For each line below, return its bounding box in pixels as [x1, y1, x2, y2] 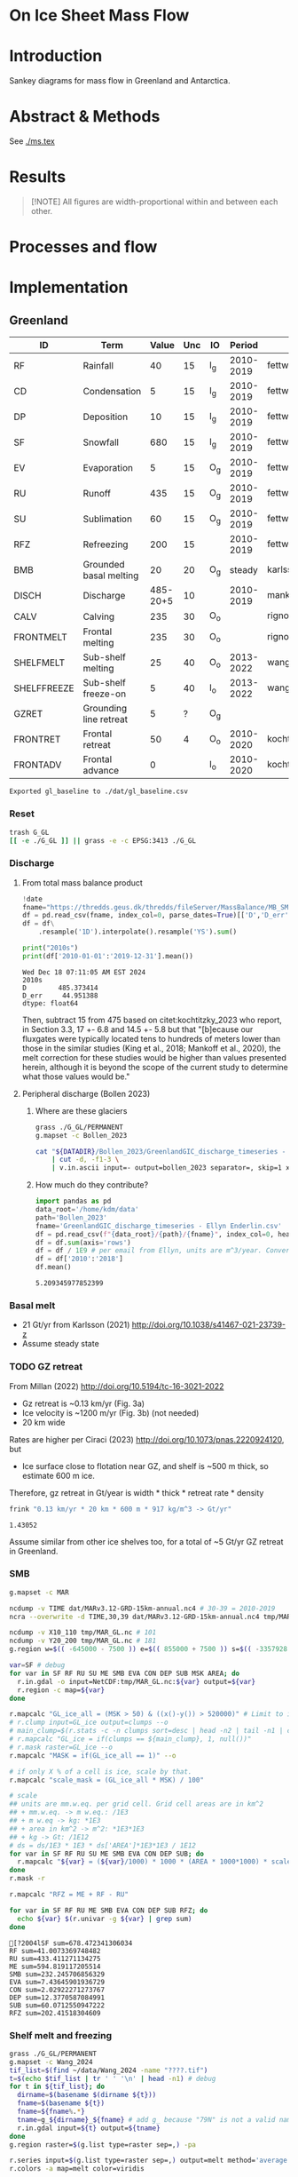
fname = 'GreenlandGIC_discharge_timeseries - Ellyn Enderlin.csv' [35, 1221, 282, 1230]
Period [230, 339, 259, 352]
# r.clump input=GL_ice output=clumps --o [9, 1718, 169, 1728]
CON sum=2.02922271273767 [9, 1985, 105, 1994]
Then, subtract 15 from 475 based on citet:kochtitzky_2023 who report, [21, 1014, 282, 1025]
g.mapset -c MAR [9, 1587, 69, 1597]
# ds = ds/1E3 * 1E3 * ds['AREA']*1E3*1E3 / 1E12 [9, 1840, 197, 1850]
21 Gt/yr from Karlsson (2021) [21, 1320, 130, 1331]
